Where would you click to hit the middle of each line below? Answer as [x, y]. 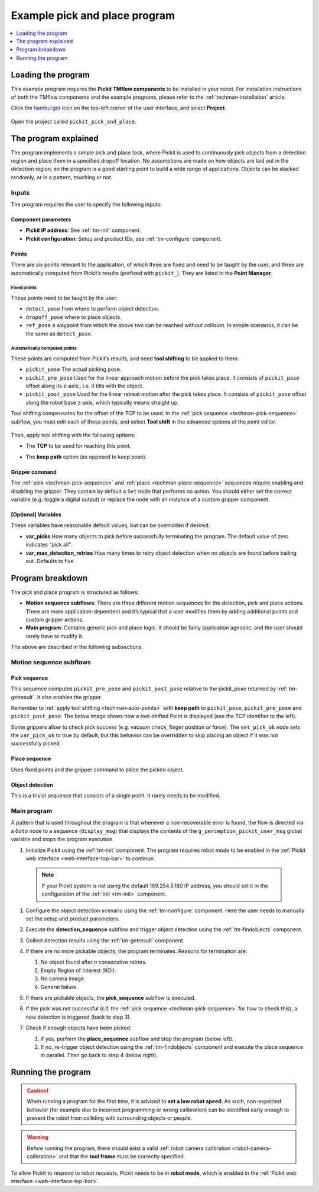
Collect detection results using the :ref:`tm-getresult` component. [105, 940]
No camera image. [63, 978]
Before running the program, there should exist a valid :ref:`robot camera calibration [129, 1148]
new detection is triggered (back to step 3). [78, 1017]
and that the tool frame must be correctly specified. [122, 1157]
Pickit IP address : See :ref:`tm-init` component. [83, 230]
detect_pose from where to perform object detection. [92, 309]
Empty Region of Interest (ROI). [78, 970]
